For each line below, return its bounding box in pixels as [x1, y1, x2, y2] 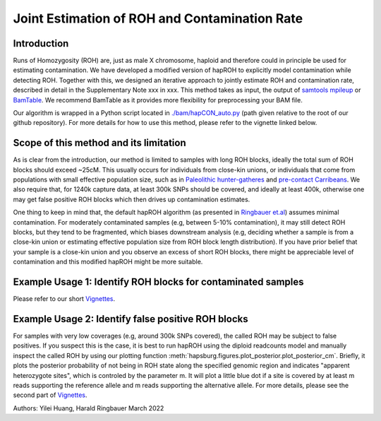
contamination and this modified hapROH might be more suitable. [13, 258, 203, 266]
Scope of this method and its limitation [13, 137, 186, 149]
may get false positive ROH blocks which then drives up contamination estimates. [13, 195, 250, 203]
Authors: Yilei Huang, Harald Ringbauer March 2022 [13, 403, 164, 413]
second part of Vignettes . [13, 391, 87, 399]
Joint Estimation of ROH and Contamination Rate [13, 11, 303, 26]
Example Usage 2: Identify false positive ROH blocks [13, 313, 248, 325]
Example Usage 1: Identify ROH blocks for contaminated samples [13, 276, 304, 288]
